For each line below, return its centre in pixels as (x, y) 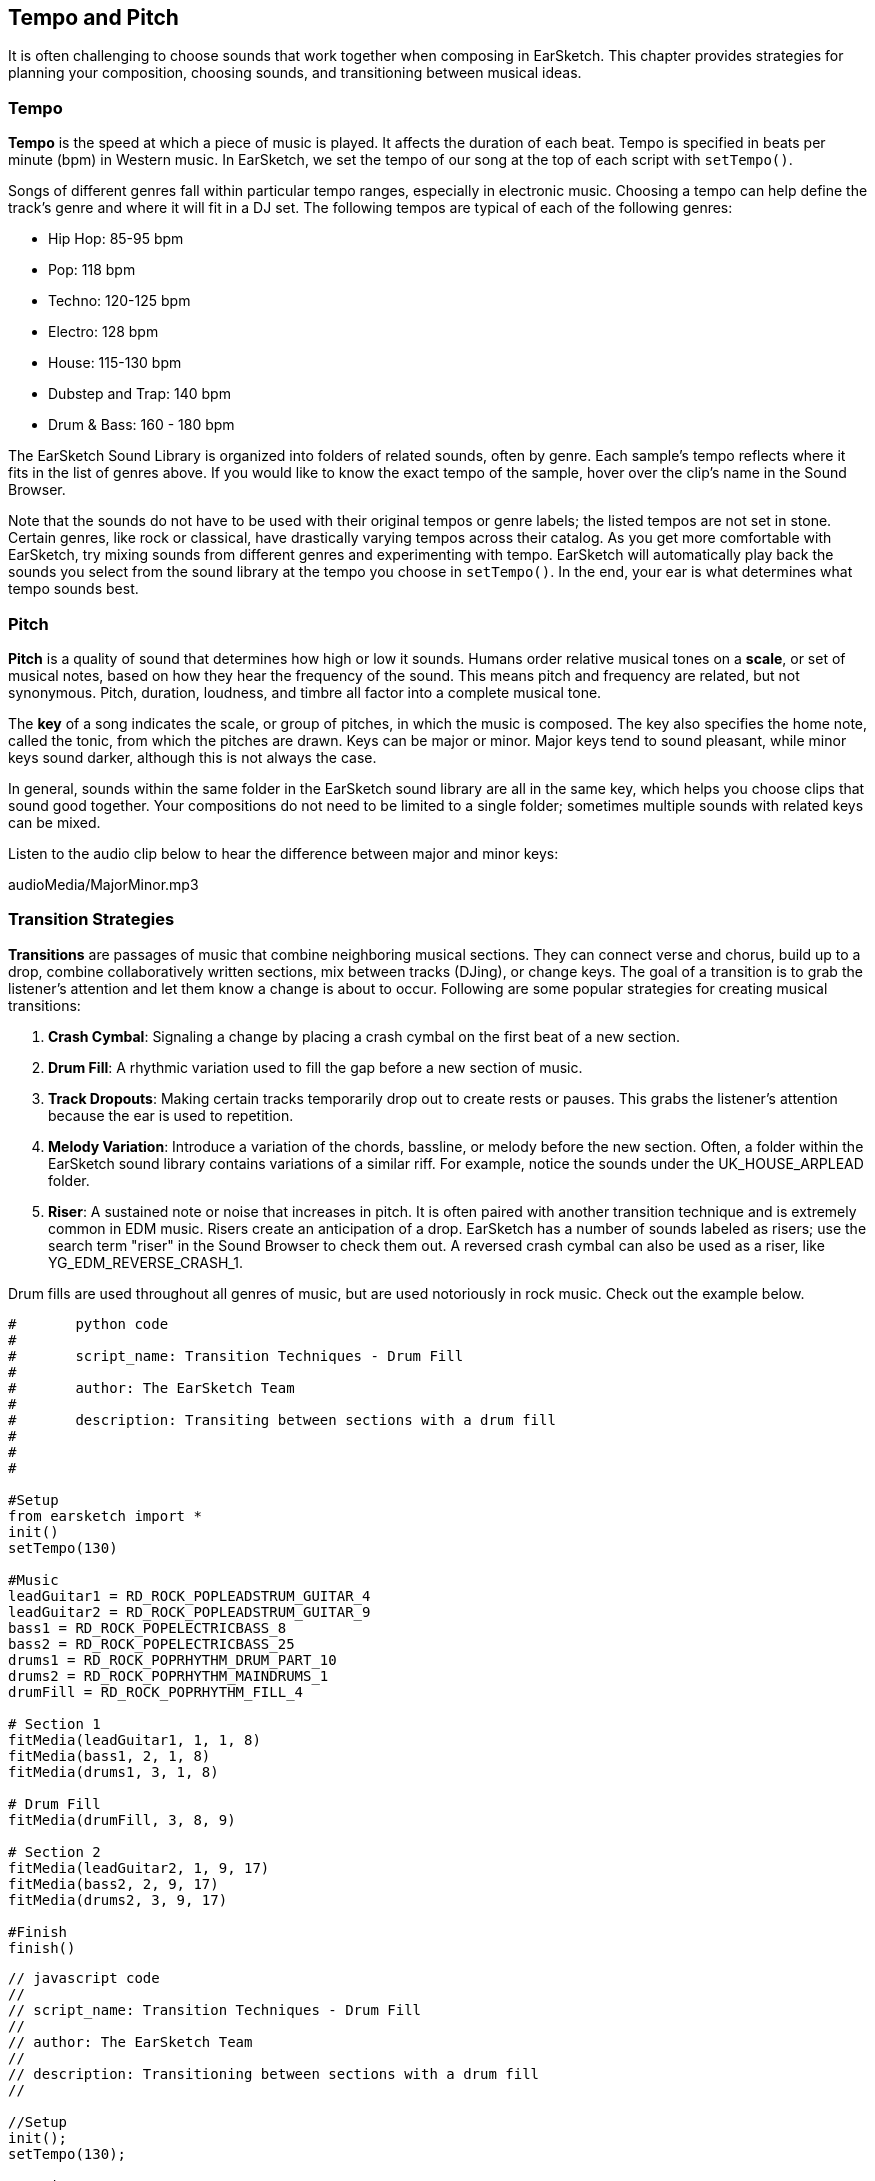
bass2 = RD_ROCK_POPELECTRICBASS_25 (151, 1643)
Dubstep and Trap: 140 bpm (139, 394)
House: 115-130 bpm (115, 363)
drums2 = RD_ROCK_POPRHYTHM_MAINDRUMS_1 (168, 1675)
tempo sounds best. (73, 589)
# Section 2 (54, 1851)
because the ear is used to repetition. (171, 1115)
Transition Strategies (91, 919)
